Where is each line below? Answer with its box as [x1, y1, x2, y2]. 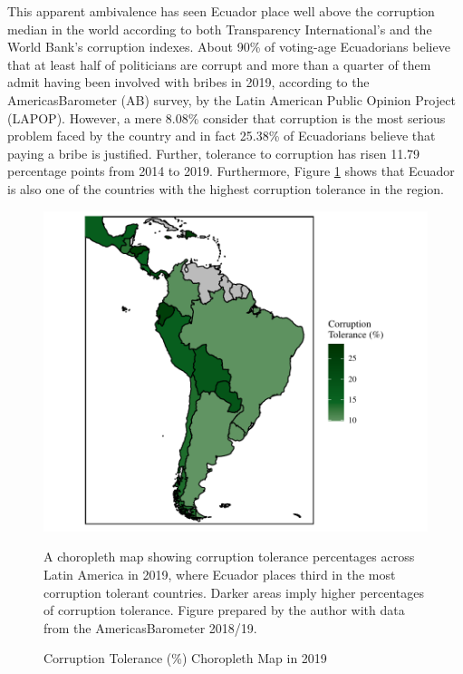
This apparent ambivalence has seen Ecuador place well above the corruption [7, 2, 435, 20]
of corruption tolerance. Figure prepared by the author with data [43, 601, 405, 620]
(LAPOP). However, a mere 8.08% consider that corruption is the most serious [7, 108, 446, 127]
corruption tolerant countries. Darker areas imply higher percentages [43, 582, 425, 601]
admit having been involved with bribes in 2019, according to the [7, 73, 370, 92]
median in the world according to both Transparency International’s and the [7, 19, 432, 38]
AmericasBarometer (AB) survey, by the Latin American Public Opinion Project [7, 90, 456, 109]
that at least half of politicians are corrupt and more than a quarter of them [7, 54, 431, 73]
